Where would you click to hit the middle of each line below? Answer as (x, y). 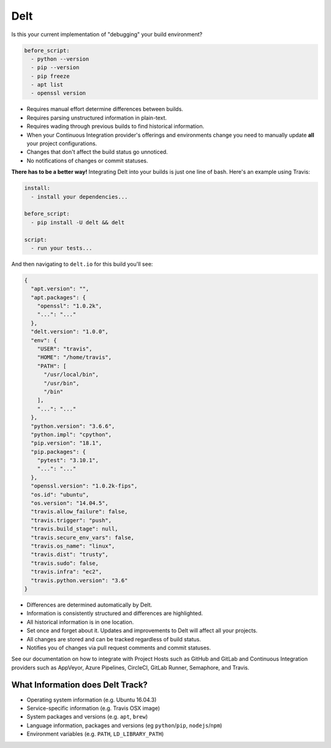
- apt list (47, 85)
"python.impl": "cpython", (71, 434)
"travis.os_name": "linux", (73, 546)
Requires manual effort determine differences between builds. (105, 109)
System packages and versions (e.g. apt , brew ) (87, 717)
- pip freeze (50, 76)
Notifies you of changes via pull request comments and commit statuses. (119, 648)
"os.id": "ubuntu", (60, 494)
